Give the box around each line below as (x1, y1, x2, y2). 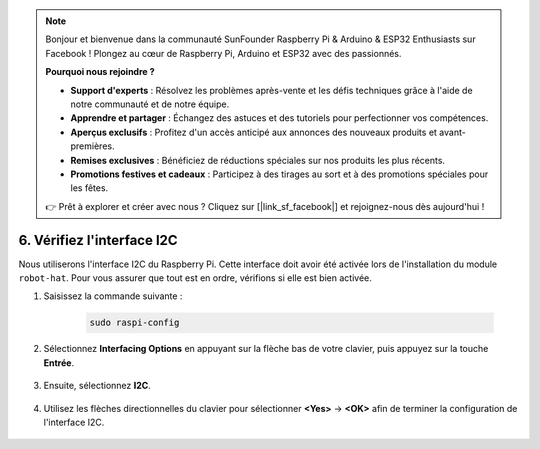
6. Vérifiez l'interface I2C (18, 231, 179, 249)
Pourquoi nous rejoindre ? (45, 66, 155, 78)
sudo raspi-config (89, 317, 180, 329)
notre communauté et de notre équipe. (70, 98, 230, 110)
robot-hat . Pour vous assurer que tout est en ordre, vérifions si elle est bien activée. (18, 271, 372, 284)
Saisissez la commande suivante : (43, 290, 183, 302)
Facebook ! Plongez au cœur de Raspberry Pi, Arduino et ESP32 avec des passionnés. (45, 47, 402, 59)
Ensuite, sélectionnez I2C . (43, 380, 152, 392)
